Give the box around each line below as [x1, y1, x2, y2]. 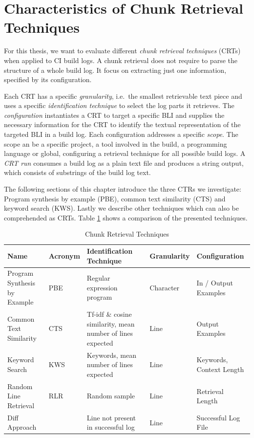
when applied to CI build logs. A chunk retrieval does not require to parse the [4, 55, 237, 65]
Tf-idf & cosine [86, 309, 132, 319]
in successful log [86, 422, 135, 432]
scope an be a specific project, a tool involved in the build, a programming [4, 138, 227, 149]
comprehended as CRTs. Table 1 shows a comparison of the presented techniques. [4, 212, 248, 222]
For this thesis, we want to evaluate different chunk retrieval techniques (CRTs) [4, 45, 241, 56]
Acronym [48, 250, 80, 261]
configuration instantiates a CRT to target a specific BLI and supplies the [4, 109, 225, 120]
